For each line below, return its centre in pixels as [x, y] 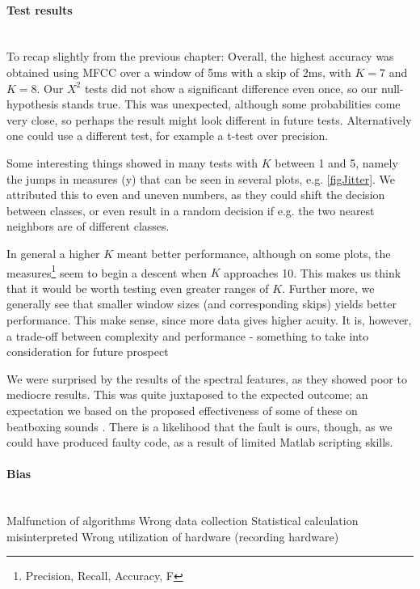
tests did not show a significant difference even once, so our [231, 88]
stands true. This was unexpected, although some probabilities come [231, 104]
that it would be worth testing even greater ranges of [138, 288]
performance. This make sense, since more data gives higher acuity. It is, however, [209, 319]
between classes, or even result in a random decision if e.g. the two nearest [191, 210]
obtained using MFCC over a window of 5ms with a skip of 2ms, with [179, 72]
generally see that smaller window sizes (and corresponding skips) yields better [202, 304]
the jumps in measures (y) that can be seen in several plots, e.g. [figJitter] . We [201, 178]
